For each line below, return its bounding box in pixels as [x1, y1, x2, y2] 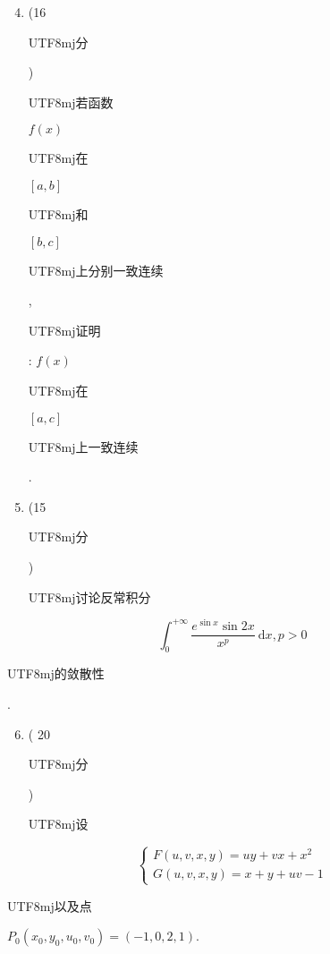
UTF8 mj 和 [28, 204, 89, 223]
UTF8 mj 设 [28, 814, 89, 833]
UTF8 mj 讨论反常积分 [28, 587, 151, 606]
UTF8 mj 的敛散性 [7, 664, 105, 683]
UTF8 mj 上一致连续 [28, 437, 139, 456]
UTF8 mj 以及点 [7, 896, 92, 915]
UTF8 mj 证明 [28, 320, 101, 339]
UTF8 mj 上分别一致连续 [28, 260, 164, 279]
